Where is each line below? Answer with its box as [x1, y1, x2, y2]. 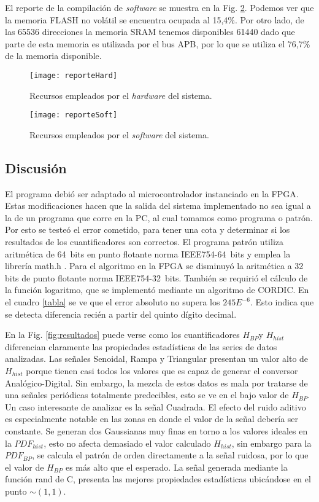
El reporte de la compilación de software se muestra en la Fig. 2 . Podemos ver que [5, 1, 314, 14]
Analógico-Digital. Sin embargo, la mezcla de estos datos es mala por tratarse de [5, 376, 308, 389]
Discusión [5, 158, 67, 177]
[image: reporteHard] [29, 71, 118, 80]
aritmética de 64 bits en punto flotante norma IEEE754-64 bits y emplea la [5, 247, 291, 260]
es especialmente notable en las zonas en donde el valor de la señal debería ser [5, 412, 299, 425]
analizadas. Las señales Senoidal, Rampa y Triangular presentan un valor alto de [5, 352, 309, 365]
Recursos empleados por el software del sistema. [29, 128, 209, 141]
